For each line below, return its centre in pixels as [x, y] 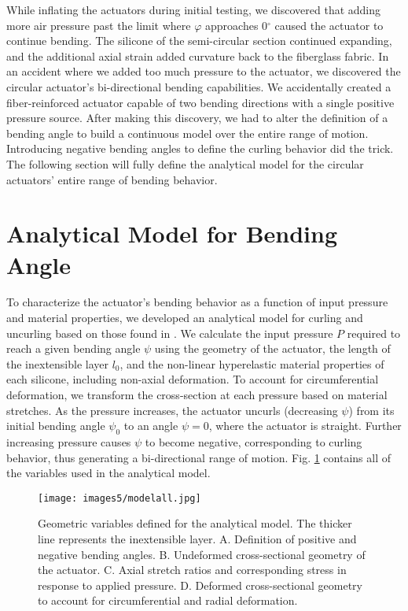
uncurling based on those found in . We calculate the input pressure [170, 333]
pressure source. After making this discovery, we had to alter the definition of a [197, 118]
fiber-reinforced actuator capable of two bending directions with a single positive [200, 102]
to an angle [151, 426]
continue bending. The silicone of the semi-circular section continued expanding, [199, 41]
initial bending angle [56, 426]
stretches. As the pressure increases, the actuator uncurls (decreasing [172, 410]
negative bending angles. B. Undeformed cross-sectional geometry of [202, 554]
